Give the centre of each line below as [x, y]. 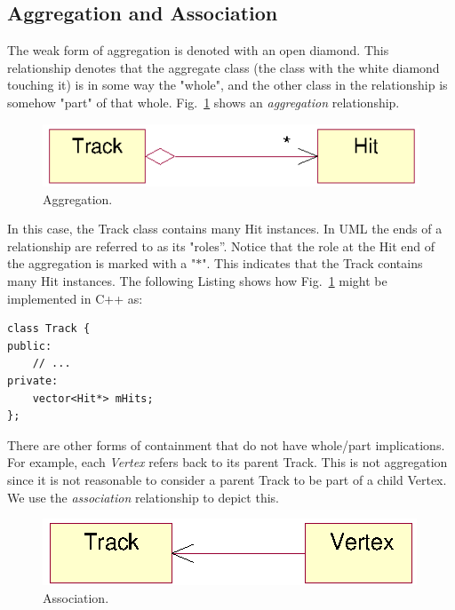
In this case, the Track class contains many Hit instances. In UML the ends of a [225, 229]
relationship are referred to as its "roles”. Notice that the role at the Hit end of [221, 246]
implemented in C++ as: [75, 298]
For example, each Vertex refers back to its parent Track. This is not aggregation [227, 462]
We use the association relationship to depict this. [143, 497]
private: [33, 381]
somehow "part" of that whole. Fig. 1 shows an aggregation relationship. [204, 102]
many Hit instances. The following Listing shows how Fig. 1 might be [197, 281]
